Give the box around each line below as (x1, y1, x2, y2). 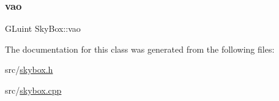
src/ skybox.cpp (5, 84, 62, 96)
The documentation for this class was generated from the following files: (5, 42, 275, 55)
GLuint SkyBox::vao (5, 22, 81, 35)
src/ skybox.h (5, 63, 53, 76)
